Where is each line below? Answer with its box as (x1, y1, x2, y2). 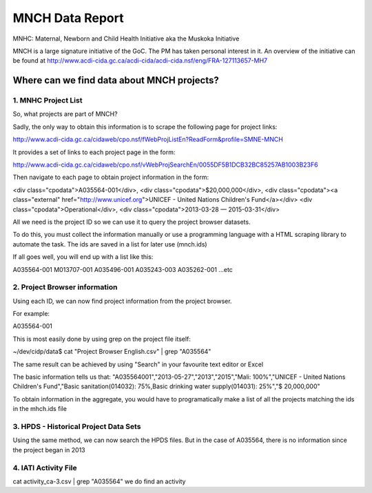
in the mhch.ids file (12, 405, 67, 413)
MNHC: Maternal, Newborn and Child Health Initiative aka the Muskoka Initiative (12, 34, 240, 43)
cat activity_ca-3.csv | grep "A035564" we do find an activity (12, 477, 186, 485)
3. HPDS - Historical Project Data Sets (12, 421, 141, 431)
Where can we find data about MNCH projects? (12, 74, 220, 86)
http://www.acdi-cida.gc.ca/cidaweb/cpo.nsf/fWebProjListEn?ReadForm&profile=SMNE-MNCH (12, 135, 284, 144)
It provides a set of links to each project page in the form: (12, 148, 176, 156)
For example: (12, 310, 50, 318)
